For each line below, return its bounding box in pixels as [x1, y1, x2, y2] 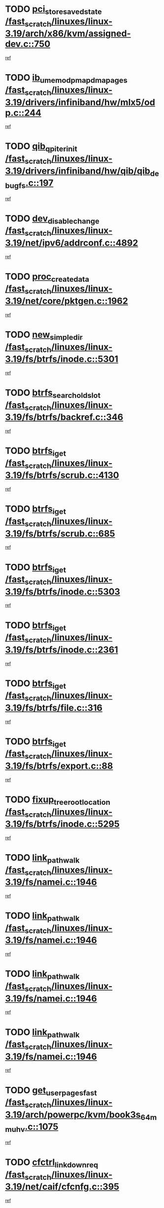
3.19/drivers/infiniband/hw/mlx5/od [5, 96, 155, 108]
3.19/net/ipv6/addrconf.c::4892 [5, 237, 138, 248]
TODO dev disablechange [5, 213, 99, 226]
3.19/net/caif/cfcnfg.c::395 [5, 1181, 120, 1192]
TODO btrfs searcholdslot [5, 387, 101, 400]
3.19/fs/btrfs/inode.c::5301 [5, 353, 119, 365]
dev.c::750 [5, 39, 51, 50]
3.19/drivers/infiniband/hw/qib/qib [5, 165, 150, 176]
